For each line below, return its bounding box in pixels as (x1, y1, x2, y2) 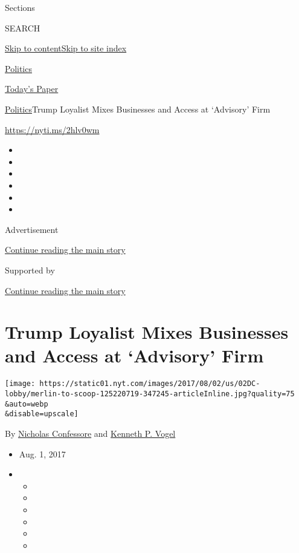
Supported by (5, 263, 55, 276)
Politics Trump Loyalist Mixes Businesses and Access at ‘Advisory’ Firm (5, 102, 271, 115)
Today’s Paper (5, 82, 59, 95)
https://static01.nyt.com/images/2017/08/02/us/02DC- (39, 379, 260, 388)
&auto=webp (5, 399, 48, 408)
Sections (5, 1, 35, 13)
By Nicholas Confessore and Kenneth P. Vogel (5, 427, 176, 440)
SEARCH (5, 21, 40, 34)
